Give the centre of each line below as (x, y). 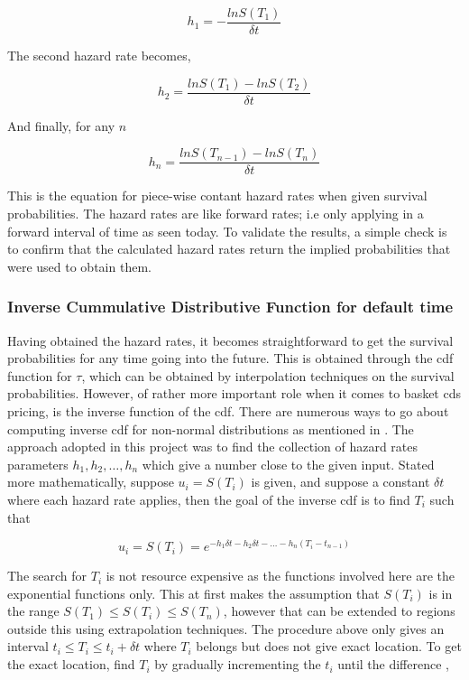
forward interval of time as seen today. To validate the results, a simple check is (227, 231)
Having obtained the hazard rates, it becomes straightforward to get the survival (230, 340)
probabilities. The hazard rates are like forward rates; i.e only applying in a (216, 213)
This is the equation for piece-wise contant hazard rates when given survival (217, 196)
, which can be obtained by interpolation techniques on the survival (268, 375)
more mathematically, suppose (91, 482)
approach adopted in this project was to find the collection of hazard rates (213, 447)
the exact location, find (71, 664)
